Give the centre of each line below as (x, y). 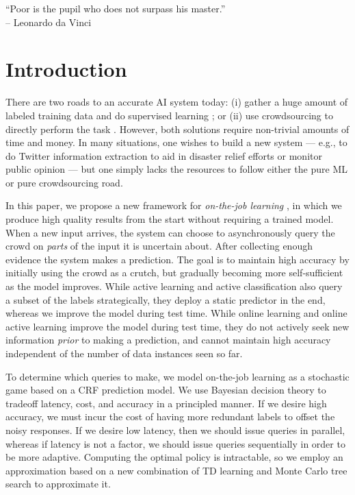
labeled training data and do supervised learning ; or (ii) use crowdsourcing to (169, 115)
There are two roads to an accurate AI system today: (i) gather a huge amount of (177, 102)
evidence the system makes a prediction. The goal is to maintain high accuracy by (177, 259)
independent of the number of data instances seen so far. (124, 353)
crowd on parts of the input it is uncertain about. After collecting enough (159, 246)
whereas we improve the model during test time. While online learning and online (176, 313)
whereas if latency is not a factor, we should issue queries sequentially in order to (175, 443)
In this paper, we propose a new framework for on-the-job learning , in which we (174, 205)
